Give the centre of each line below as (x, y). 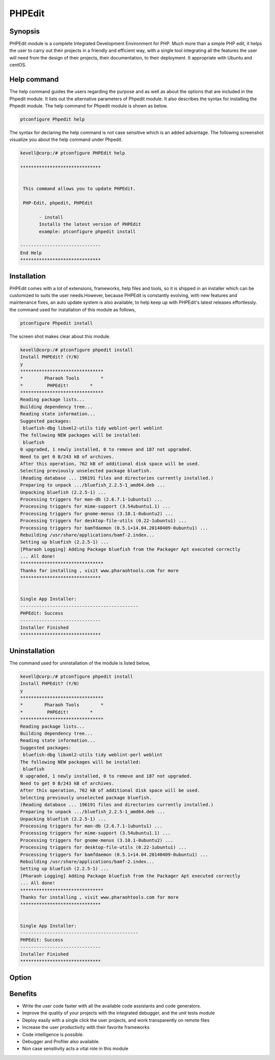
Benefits (23, 994)
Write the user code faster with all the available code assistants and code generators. (112, 1006)
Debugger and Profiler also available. (61, 1041)
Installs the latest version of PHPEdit (90, 224)
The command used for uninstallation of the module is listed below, (80, 663)
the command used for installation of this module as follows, (73, 309)
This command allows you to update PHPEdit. (79, 189)
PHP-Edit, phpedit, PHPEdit (58, 203)
